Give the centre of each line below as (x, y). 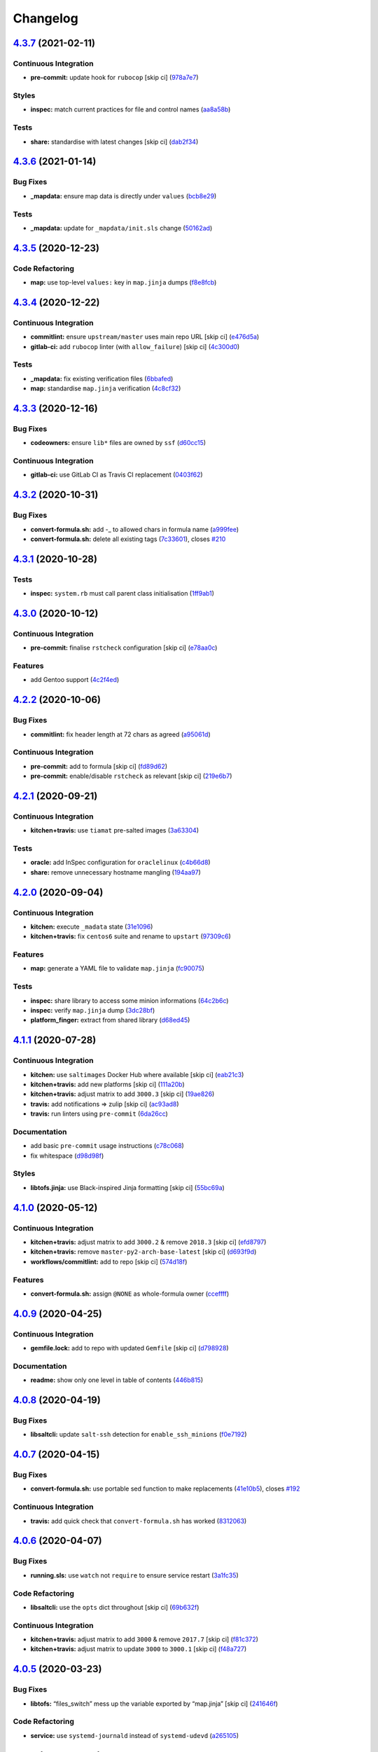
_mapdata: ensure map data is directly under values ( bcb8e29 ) (124, 196)
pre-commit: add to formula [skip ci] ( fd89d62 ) (99, 766)
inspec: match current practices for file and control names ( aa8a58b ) (131, 109)
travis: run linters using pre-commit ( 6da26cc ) (99, 1114)
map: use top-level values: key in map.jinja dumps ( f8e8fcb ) (124, 282)
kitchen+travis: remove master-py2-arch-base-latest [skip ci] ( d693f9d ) (143, 1252)
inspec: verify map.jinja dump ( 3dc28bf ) (93, 1011)
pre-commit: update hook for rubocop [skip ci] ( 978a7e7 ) (114, 78)
